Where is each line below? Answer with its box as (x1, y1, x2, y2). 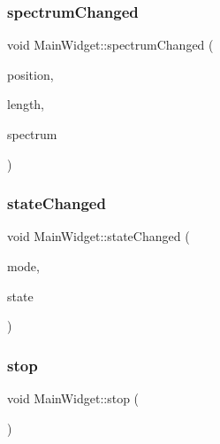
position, (7, 65, 54, 83)
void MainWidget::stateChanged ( (7, 227, 190, 245)
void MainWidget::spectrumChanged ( (7, 35, 214, 54)
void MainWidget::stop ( (7, 389, 140, 407)
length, (7, 95, 45, 113)
